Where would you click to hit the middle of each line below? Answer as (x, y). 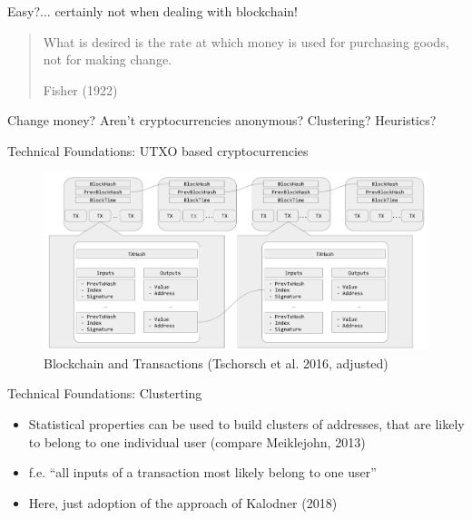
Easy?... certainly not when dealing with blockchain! (153, 11)
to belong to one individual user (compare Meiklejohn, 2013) (197, 441)
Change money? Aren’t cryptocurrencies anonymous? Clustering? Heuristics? (222, 120)
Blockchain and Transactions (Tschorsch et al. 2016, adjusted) (216, 362)
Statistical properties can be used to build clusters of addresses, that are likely (246, 423)
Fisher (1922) (80, 89)
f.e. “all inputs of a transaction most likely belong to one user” (202, 472)
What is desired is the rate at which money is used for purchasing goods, (246, 41)
